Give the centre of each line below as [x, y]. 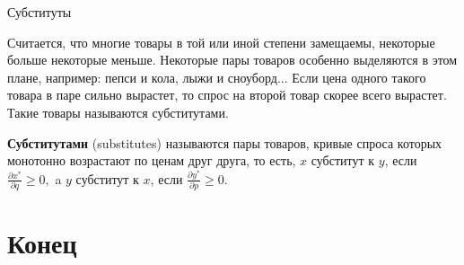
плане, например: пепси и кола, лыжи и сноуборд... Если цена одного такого [217, 77]
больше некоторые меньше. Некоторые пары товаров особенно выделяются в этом [232, 60]
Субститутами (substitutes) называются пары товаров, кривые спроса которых [225, 142]
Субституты [39, 12]
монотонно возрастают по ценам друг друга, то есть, [152, 160]
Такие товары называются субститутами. [118, 112]
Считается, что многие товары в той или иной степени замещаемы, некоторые [221, 42]
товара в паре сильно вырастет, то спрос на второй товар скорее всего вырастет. [227, 95]
